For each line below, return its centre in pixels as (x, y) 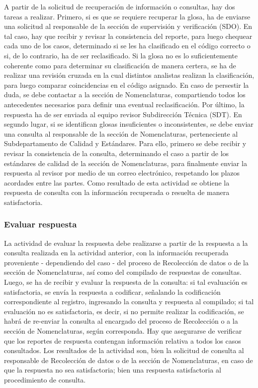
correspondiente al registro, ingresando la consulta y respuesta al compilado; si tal (129, 301)
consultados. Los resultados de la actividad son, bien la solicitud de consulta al (124, 350)
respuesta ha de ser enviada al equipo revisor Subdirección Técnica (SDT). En (123, 114)
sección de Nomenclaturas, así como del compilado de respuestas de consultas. (123, 272)
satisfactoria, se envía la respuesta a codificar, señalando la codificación (112, 291)
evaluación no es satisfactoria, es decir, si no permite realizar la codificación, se (124, 311)
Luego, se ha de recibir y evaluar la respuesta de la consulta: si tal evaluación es (126, 282)
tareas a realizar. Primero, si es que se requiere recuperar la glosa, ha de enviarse (127, 16)
